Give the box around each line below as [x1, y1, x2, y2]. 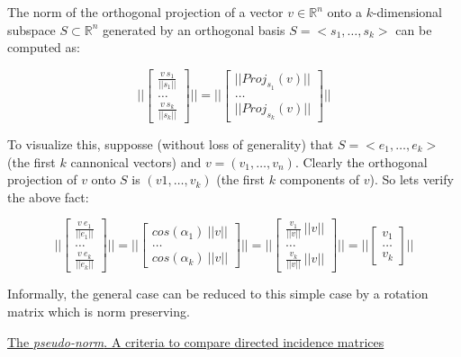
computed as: [7, 38, 80, 57]
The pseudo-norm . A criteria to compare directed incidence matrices [7, 332, 384, 351]
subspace [7, 20, 56, 39]
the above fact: [7, 187, 89, 206]
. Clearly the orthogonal [294, 152, 428, 171]
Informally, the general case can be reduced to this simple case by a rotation [7, 284, 429, 303]
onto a [327, 3, 362, 21]
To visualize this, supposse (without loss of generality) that [7, 134, 334, 153]
